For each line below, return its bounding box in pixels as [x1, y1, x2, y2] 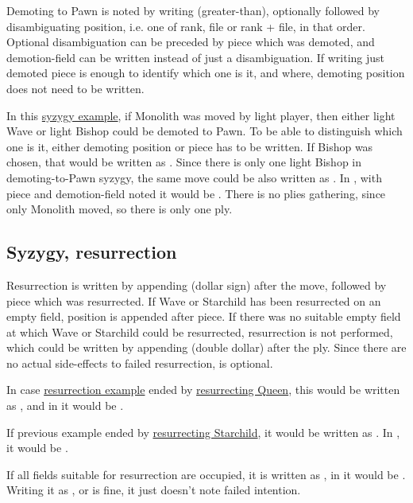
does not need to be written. [6, 80, 145, 96]
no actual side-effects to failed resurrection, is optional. [6, 354, 273, 371]
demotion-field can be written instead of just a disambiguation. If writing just [6, 49, 385, 65]
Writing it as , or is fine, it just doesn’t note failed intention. [6, 482, 301, 498]
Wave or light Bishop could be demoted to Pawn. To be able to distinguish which [6, 123, 403, 139]
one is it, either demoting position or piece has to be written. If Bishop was [6, 138, 373, 154]
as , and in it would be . [6, 397, 124, 414]
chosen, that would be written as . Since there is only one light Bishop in [6, 154, 362, 170]
